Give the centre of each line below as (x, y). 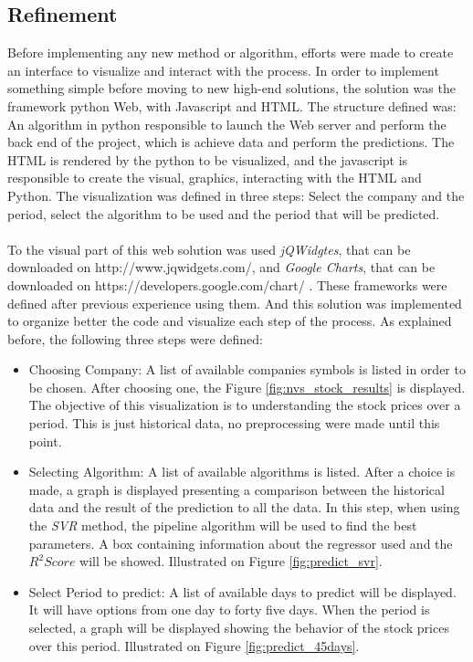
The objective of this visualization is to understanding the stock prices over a (245, 405)
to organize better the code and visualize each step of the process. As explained (230, 321)
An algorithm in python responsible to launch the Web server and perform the (227, 124)
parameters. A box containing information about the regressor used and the (241, 543)
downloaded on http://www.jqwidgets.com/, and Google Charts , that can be (221, 267)
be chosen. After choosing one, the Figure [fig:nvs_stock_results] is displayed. (247, 387)
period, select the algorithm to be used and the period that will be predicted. (224, 213)
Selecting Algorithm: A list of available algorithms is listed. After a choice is (242, 472)
